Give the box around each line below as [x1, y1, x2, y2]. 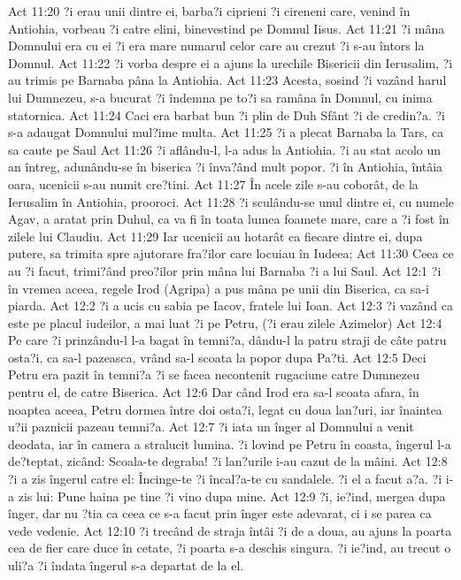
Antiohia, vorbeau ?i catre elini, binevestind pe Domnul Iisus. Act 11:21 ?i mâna [8, 19, 445, 37]
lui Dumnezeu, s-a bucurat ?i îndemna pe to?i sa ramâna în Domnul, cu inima [8, 88, 433, 106]
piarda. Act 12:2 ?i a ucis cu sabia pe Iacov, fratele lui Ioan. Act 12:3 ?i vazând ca [8, 296, 454, 315]
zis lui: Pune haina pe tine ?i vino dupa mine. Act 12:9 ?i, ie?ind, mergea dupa [18, 486, 446, 505]
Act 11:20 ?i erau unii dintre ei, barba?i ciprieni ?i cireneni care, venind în [8, 2, 411, 19]
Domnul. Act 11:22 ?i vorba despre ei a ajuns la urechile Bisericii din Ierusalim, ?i [8, 53, 453, 72]
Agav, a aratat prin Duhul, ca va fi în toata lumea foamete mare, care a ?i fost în [8, 210, 449, 228]
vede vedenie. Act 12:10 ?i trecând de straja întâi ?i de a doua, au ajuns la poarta [8, 521, 452, 539]
